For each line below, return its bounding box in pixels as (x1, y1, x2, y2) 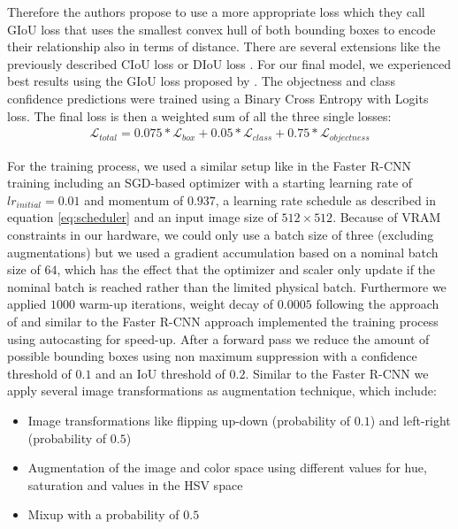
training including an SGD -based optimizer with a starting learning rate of (7, 173, 413, 192)
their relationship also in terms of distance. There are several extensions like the (7, 37, 440, 56)
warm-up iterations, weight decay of (79, 295, 274, 313)
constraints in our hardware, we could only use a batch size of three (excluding (7, 226, 434, 244)
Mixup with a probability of (27, 505, 179, 524)
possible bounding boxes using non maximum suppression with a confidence (7, 347, 417, 365)
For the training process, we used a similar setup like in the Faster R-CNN (7, 156, 411, 174)
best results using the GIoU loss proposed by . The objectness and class (7, 72, 395, 90)
